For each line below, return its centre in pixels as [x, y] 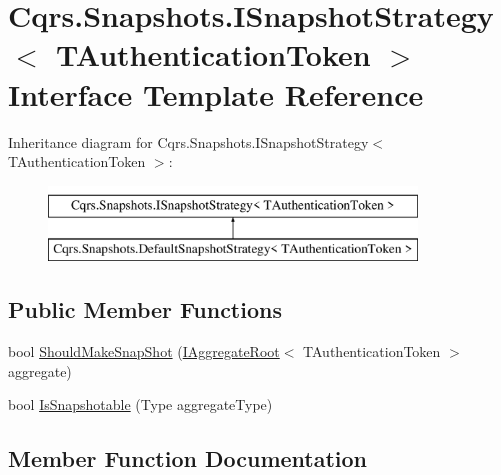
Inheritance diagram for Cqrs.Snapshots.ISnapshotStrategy [188, 141]
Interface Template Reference [216, 93]
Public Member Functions [145, 309]
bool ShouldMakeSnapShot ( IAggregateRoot [144, 351]
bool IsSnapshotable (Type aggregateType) [140, 404]
